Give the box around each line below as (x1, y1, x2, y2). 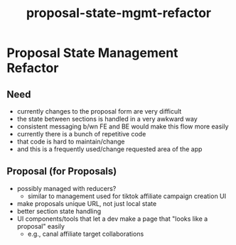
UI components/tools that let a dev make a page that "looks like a (16, 214, 208, 223)
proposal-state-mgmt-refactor (26, 5, 212, 21)
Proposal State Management (6, 45, 178, 61)
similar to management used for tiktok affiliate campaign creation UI (27, 192, 227, 200)
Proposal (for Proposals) (6, 165, 117, 178)
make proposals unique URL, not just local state (16, 199, 157, 207)
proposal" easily (16, 222, 65, 230)
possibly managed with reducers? (16, 184, 117, 192)
